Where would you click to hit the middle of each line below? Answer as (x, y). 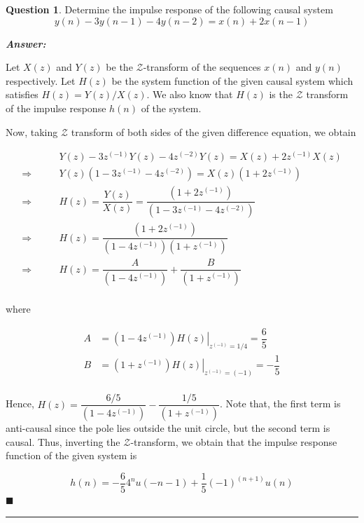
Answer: (26, 43)
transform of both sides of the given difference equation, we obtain (213, 131)
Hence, (20, 403)
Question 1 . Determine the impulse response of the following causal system (169, 9)
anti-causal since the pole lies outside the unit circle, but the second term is (168, 428)
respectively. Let (41, 80)
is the (281, 94)
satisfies (22, 94)
